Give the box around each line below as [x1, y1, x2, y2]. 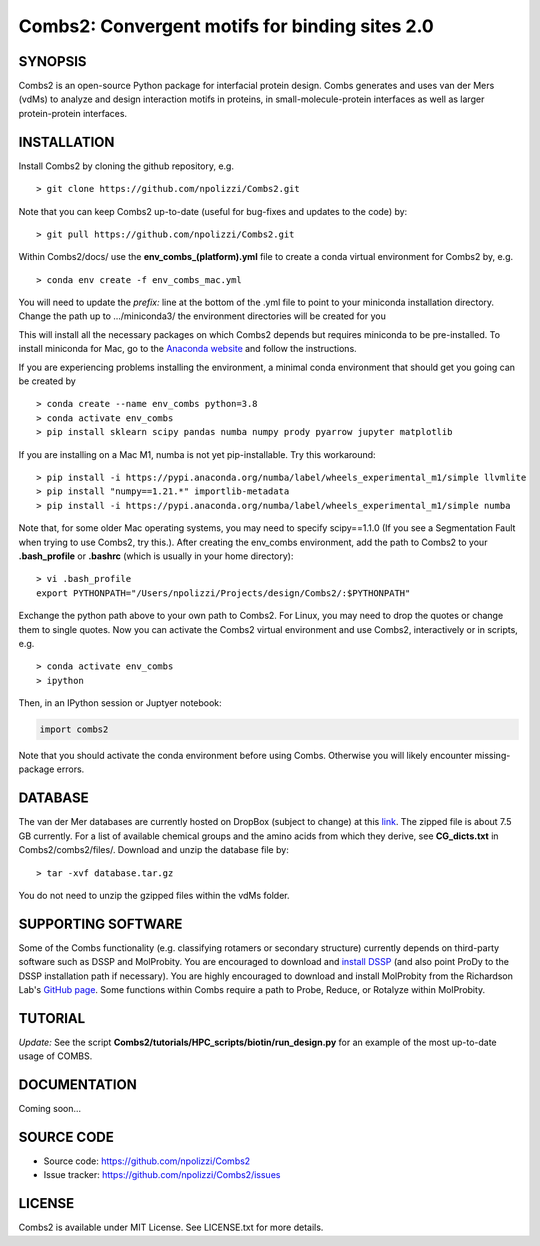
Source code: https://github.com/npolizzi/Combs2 [43, 1155, 251, 1167]
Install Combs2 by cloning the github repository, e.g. [18, 160, 235, 172]
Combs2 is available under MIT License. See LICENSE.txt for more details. [18, 1221, 324, 1234]
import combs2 [39, 724, 109, 735]
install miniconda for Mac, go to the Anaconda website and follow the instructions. [18, 343, 357, 355]
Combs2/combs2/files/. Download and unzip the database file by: [18, 844, 289, 856]
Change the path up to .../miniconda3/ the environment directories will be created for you [18, 310, 387, 322]
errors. [56, 763, 85, 775]
